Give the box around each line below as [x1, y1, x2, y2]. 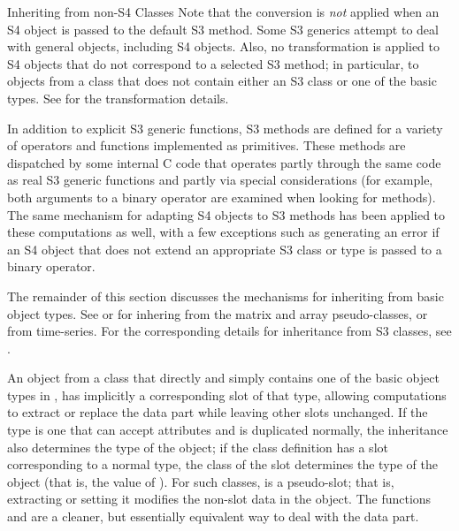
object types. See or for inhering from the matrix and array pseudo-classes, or [7, 304, 428, 322]
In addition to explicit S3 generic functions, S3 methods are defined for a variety [7, 118, 443, 137]
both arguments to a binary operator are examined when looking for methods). [7, 187, 436, 206]
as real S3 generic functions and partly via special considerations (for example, [7, 171, 433, 189]
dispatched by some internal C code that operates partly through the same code [7, 153, 441, 171]
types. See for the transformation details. [7, 88, 229, 107]
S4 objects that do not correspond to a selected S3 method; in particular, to [7, 54, 419, 72]
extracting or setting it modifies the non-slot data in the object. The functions [7, 489, 432, 508]
